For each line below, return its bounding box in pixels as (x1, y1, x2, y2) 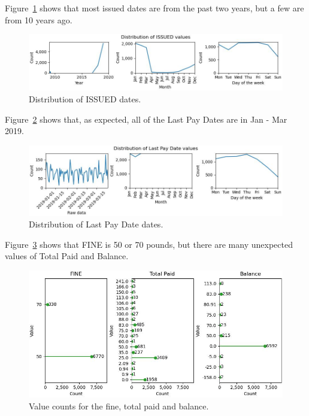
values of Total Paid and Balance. (5, 250, 129, 262)
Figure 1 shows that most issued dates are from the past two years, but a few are (5, 2, 304, 14)
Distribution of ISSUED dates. (29, 93, 141, 105)
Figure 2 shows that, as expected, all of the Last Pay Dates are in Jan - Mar (5, 113, 287, 125)
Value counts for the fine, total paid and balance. (29, 399, 209, 412)
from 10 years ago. (5, 13, 72, 26)
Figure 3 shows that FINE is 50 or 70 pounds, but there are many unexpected (5, 238, 293, 250)
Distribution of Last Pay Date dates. (29, 218, 163, 230)
